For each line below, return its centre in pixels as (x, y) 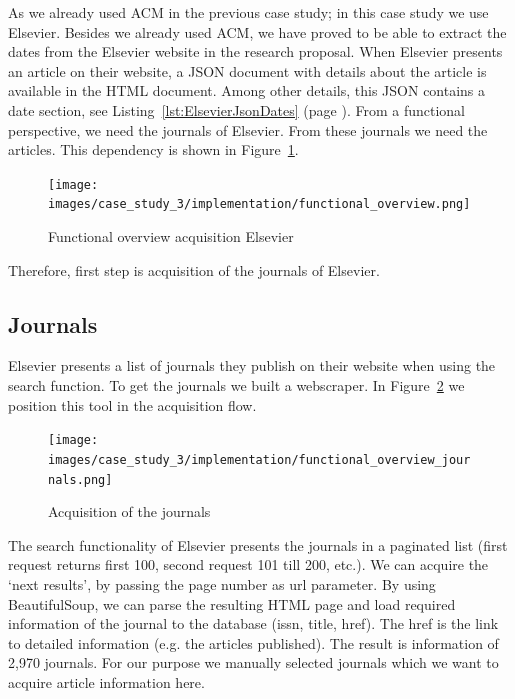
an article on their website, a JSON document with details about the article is (247, 70)
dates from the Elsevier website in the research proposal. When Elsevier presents (255, 51)
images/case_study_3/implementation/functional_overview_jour (259, 459)
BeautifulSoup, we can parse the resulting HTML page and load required (232, 603)
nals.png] (80, 479)
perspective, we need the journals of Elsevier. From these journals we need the (248, 129)
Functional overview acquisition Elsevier (171, 236)
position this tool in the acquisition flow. (132, 404)
